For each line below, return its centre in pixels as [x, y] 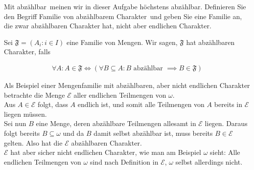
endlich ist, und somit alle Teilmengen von [141, 104]
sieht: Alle [225, 152]
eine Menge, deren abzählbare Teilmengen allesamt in [116, 123]
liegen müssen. [25, 114]
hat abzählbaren [210, 42]
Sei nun [15, 123]
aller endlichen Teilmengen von [120, 95]
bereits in [228, 104]
